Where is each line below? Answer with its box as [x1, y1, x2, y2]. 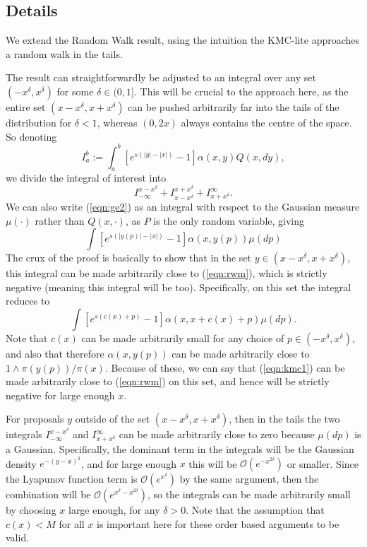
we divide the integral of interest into [6, 170, 167, 185]
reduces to [6, 293, 50, 308]
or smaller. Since [287, 456, 359, 471]
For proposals [6, 411, 64, 426]
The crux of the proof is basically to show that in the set [6, 250, 252, 265]
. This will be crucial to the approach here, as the [133, 83, 349, 98]
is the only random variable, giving [153, 213, 305, 228]
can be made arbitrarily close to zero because [119, 427, 315, 442]
